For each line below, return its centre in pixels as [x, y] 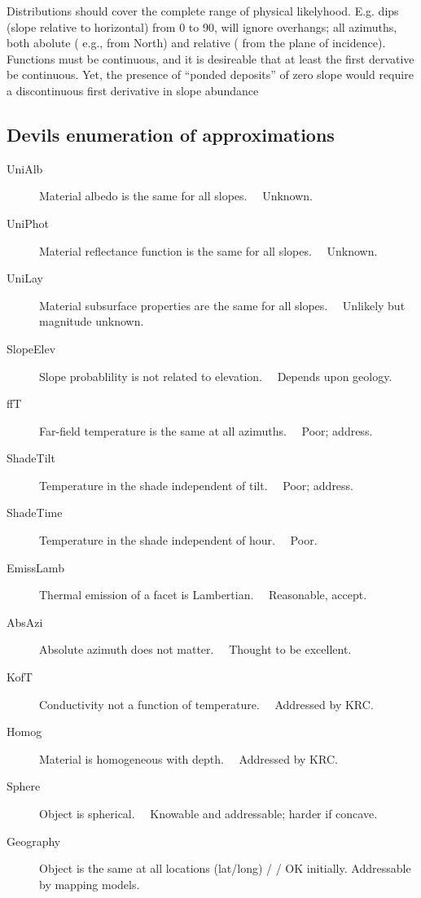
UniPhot [28, 223]
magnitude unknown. [92, 321]
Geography [34, 841]
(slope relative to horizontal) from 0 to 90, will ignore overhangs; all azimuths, [202, 26]
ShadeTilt [31, 458]
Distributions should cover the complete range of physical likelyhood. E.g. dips [203, 11]
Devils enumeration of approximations [171, 134]
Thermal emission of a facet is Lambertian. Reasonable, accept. [203, 595]
